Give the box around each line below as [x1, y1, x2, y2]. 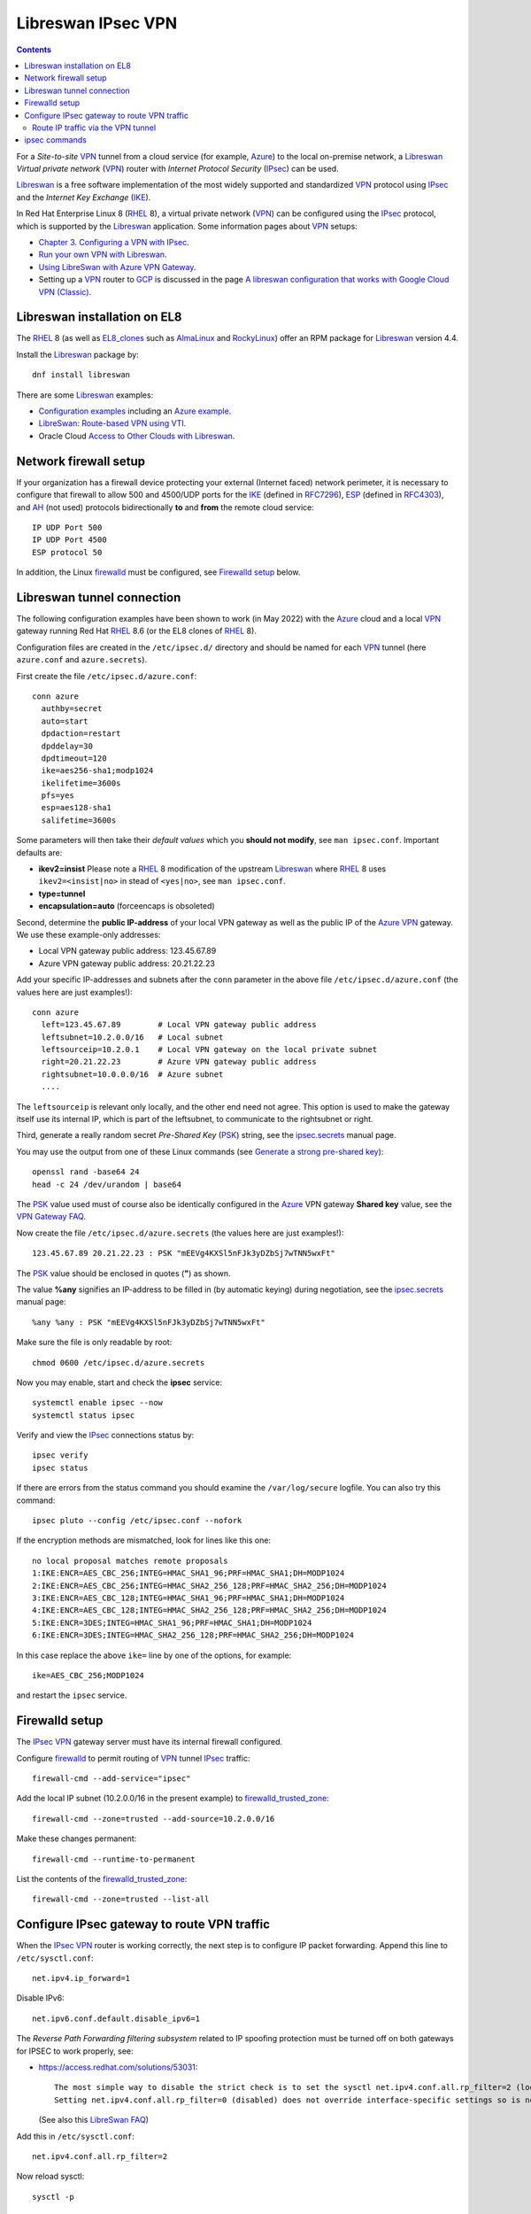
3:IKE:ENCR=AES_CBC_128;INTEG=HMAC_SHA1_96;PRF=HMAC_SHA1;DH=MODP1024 [32, 1592, 345, 1603]
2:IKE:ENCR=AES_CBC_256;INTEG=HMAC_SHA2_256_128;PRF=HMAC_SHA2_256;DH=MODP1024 [32, 1581, 387, 1591]
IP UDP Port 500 [32, 523, 103, 532]
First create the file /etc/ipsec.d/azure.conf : [16, 670, 197, 681]
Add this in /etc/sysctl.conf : [16, 2131, 135, 2141]
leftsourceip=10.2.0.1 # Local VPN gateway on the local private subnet [41, 1045, 378, 1055]
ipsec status [32, 1462, 88, 1473]
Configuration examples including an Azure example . [38, 406, 232, 416]
